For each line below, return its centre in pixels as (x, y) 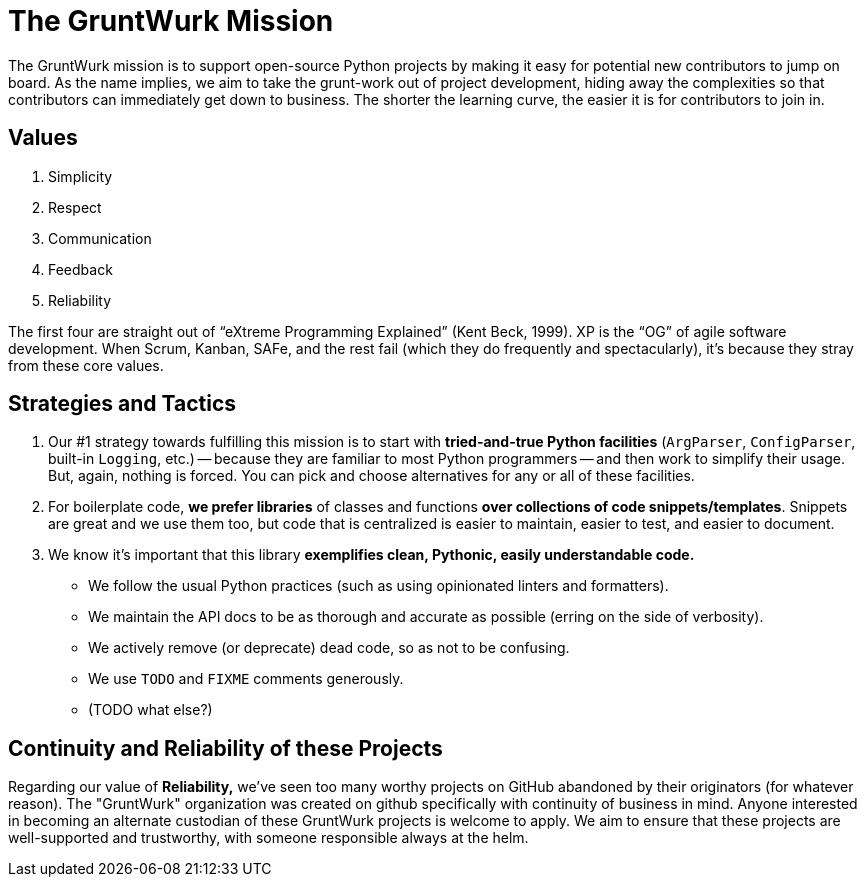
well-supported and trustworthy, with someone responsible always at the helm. (268, 838)
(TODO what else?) (150, 710)
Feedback (80, 269)
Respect (75, 207)
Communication (100, 238)
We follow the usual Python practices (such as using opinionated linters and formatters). (378, 586)
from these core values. (86, 365)
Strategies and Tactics (122, 404)
